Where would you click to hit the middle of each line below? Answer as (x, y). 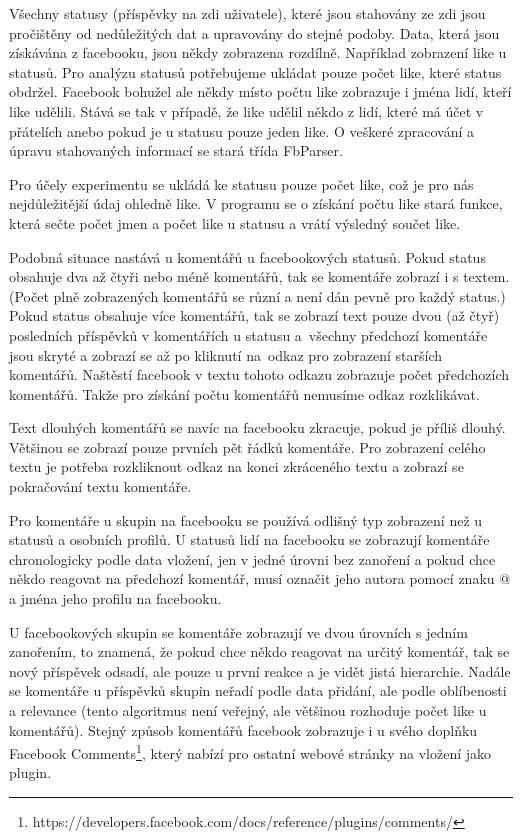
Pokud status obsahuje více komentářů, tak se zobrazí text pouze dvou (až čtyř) (254, 315)
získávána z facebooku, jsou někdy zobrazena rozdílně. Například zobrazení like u (258, 52)
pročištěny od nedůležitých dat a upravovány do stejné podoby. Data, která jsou (254, 32)
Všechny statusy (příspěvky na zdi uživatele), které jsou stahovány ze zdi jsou (247, 13)
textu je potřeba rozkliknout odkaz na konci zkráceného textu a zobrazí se (236, 466)
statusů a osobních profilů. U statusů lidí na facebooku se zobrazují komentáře (249, 539)
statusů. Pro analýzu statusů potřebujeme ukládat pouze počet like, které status (255, 71)
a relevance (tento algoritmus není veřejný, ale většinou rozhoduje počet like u (248, 710)
